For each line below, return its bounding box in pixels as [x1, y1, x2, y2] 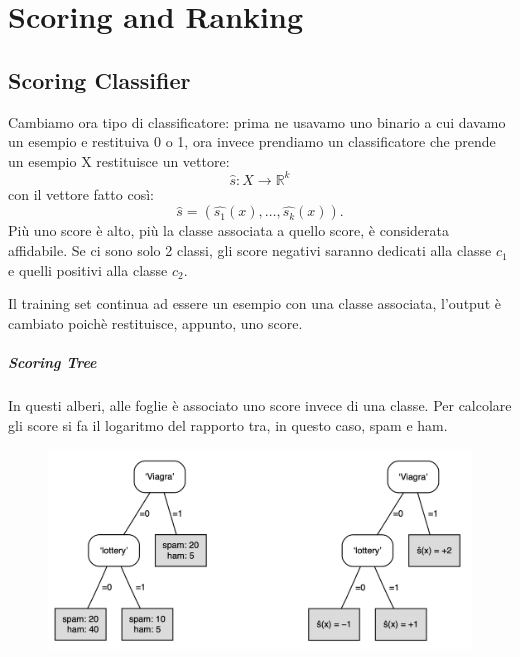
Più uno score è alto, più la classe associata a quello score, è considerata [8, 220, 450, 241]
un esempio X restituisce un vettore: [8, 150, 230, 171]
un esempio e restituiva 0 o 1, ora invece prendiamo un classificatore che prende [8, 131, 496, 152]
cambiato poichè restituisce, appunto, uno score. [8, 312, 303, 333]
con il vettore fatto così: [8, 183, 154, 204]
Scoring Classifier [8, 64, 191, 95]
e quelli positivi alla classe [8, 259, 168, 280]
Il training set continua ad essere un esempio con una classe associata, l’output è [8, 293, 501, 314]
